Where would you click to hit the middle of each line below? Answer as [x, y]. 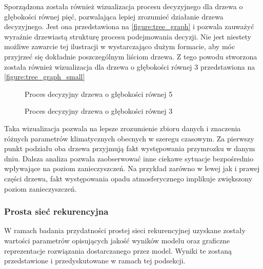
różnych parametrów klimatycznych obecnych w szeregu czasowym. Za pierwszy [129, 138]
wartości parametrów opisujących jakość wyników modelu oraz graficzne [117, 240]
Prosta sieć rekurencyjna [56, 211]
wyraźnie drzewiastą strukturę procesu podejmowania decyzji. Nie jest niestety [128, 36]
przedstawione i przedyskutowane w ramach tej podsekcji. [95, 261]
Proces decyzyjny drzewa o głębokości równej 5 [99, 94]
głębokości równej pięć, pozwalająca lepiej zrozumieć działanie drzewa [114, 16]
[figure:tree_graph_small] [45, 77]
